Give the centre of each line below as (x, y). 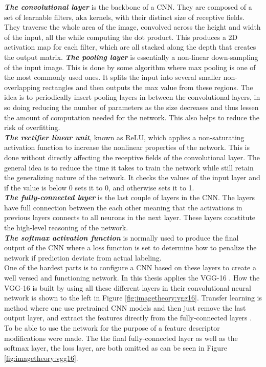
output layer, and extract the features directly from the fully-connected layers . (128, 318)
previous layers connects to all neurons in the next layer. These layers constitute (130, 217)
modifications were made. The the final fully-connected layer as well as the (121, 338)
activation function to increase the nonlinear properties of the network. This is (127, 147)
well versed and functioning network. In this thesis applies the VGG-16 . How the (132, 278)
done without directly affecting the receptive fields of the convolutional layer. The (132, 157)
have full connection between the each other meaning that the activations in (123, 207)
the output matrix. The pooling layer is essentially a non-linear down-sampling (131, 57)
